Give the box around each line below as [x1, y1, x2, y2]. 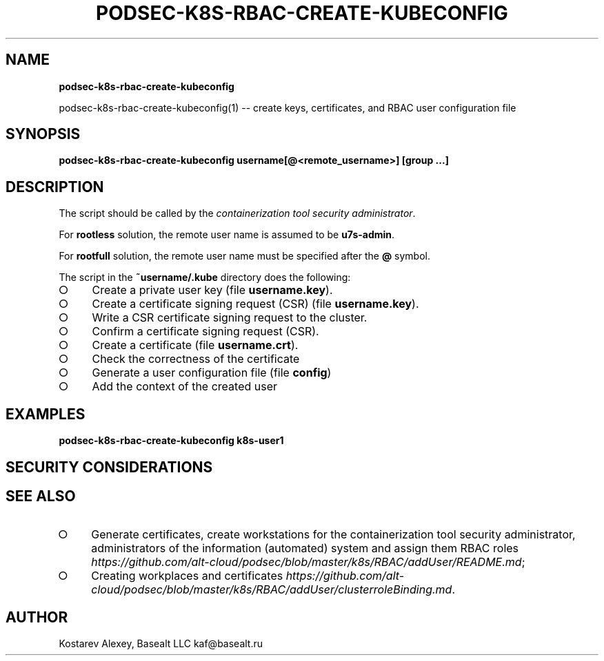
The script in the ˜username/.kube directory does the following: [59, 271, 351, 284]
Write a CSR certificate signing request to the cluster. [92, 311, 368, 325]
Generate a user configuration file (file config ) [92, 366, 332, 380]
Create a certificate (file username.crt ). [92, 338, 299, 353]
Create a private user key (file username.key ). [92, 283, 333, 297]
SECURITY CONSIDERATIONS [6, 458, 213, 476]
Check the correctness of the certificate [92, 352, 300, 366]
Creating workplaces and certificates [91, 569, 283, 583]
